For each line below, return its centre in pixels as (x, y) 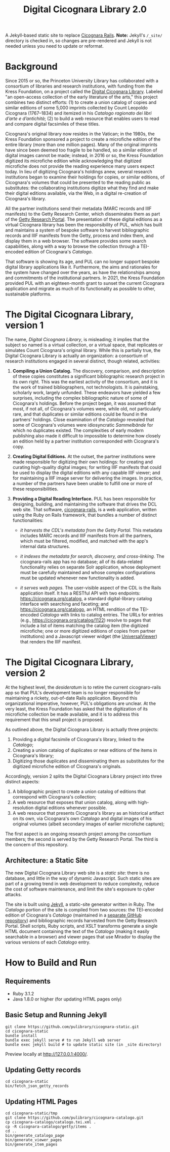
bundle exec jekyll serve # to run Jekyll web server (63, 1040)
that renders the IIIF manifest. (51, 642)
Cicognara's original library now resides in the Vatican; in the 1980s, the (80, 134)
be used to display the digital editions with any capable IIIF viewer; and (86, 473)
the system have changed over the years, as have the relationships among (83, 273)
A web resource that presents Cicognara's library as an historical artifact (88, 813)
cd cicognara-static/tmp (31, 1113)
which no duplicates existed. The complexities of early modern (78, 430)
